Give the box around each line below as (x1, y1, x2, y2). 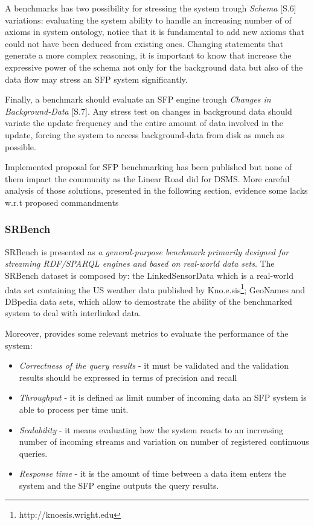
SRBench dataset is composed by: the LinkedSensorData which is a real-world (5, 269, 294, 281)
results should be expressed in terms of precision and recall (19, 371, 237, 383)
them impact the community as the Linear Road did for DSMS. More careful (5, 172, 290, 185)
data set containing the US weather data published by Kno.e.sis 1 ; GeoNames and (5, 281, 306, 296)
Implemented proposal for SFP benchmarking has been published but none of (5, 161, 292, 173)
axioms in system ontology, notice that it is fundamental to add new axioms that (5, 25, 304, 38)
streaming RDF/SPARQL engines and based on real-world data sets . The (5, 257, 275, 270)
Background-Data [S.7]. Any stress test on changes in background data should (5, 104, 292, 117)
